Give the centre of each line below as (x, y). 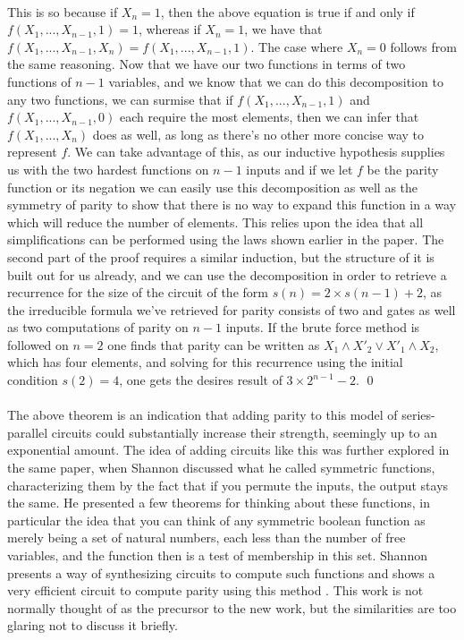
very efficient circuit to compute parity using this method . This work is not (215, 590)
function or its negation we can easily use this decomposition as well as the (213, 187)
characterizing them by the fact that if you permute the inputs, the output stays (228, 485)
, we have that (283, 29)
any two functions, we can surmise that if (120, 99)
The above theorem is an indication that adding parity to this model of (202, 415)
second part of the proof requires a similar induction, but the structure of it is (221, 256)
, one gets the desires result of (201, 380)
